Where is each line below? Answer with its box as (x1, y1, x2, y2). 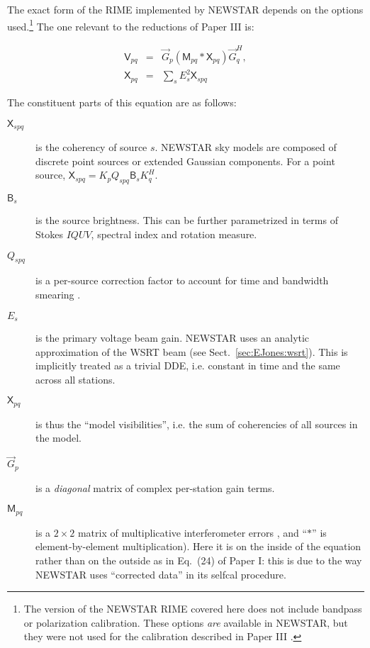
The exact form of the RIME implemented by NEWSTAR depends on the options (7, 2, 364, 16)
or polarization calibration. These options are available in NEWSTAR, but (23, 615, 348, 630)
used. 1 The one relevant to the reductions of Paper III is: (7, 16, 254, 33)
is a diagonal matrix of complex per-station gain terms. (35, 480, 275, 495)
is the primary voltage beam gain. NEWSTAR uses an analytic (35, 330, 310, 345)
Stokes (35, 227, 63, 241)
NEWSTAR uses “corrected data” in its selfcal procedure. (35, 566, 286, 581)
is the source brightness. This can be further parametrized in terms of (35, 213, 338, 228)
